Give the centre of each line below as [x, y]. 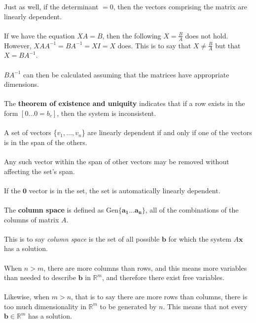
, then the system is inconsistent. [107, 113]
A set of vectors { [31, 132]
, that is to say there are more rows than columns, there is [159, 297]
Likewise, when [27, 297]
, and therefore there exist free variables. [163, 277]
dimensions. [21, 84]
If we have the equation [39, 35]
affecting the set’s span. [39, 171]
